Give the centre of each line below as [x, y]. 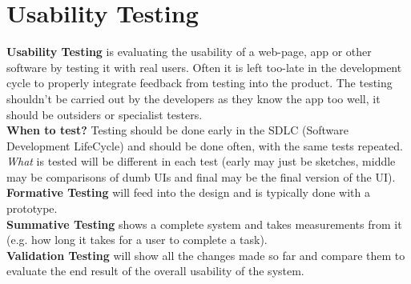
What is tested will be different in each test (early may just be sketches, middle [201, 161]
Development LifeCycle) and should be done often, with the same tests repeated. [205, 145]
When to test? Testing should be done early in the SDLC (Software [177, 130]
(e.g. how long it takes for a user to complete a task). [137, 240]
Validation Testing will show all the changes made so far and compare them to [206, 255]
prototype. [32, 208]
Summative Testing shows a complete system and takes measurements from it [204, 224]
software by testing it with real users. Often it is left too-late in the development [204, 67]
